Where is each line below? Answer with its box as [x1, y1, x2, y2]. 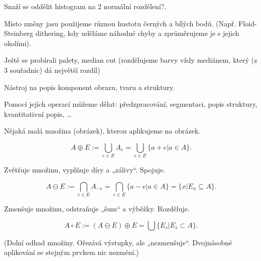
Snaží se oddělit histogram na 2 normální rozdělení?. [4, 1, 167, 11]
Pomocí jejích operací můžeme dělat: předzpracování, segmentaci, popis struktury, [4, 99, 257, 109]
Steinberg [4, 28, 33, 38]
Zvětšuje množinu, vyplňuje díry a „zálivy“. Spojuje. [4, 164, 166, 175]
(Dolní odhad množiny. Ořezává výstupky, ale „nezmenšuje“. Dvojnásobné [4, 237, 232, 247]
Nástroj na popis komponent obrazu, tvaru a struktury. [4, 81, 175, 92]
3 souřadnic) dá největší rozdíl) [4, 64, 100, 75]
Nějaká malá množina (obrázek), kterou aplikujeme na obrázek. [4, 125, 201, 136]
